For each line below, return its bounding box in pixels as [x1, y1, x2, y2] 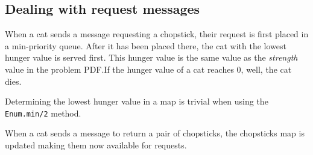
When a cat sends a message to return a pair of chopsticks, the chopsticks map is [5, 127, 305, 139]
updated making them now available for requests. [5, 139, 187, 151]
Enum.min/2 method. [5, 106, 81, 119]
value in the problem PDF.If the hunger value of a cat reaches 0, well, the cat [5, 62, 292, 75]
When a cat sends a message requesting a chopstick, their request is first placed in [5, 28, 309, 40]
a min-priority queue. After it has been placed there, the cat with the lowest [5, 39, 286, 52]
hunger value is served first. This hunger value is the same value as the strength [5, 51, 298, 64]
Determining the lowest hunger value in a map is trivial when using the [5, 95, 268, 108]
